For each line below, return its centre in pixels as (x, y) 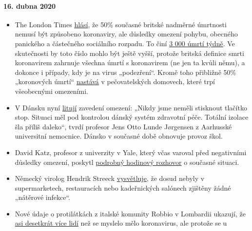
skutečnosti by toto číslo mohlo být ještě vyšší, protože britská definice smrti (129, 53)
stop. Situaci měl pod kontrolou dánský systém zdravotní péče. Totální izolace (132, 117)
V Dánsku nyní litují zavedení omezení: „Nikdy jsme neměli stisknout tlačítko (131, 107)
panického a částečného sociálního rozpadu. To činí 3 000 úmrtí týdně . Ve (125, 43)
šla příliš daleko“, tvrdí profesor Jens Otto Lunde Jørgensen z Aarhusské (123, 126)
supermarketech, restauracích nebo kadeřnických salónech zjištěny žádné (123, 187)
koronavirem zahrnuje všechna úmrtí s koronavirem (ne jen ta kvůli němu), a (130, 62)
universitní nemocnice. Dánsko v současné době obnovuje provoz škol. (119, 136)
